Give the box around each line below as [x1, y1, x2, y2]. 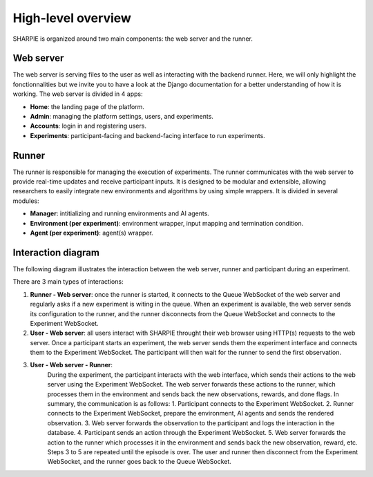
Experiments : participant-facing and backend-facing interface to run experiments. [30, 131, 265, 139]
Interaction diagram [12, 246, 100, 258]
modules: [12, 197, 39, 205]
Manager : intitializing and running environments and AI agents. [30, 209, 210, 217]
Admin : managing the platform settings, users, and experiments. [30, 113, 214, 121]
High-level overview [12, 10, 131, 26]
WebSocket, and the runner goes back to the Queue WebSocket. [47, 458, 231, 466]
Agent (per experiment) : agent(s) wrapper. [30, 228, 153, 237]
